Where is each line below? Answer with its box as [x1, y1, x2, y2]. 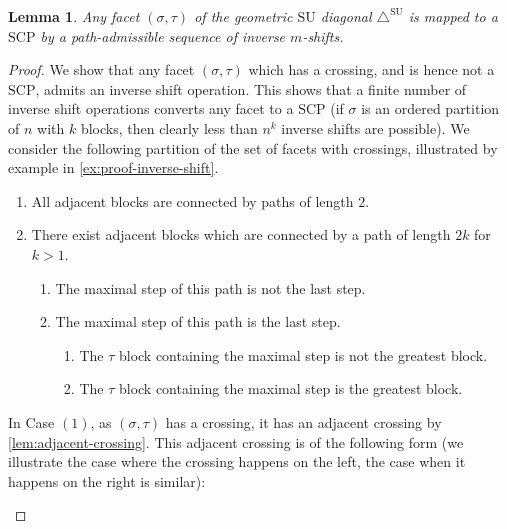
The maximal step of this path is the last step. [55, 311, 341, 332]
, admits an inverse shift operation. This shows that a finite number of [35, 78, 467, 99]
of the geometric [194, 6, 293, 26]
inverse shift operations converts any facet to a [8, 98, 294, 119]
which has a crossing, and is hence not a [248, 59, 495, 80]
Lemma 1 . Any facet [8, 6, 140, 26]
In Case [8, 411, 55, 432]
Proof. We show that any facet [8, 59, 195, 80]
